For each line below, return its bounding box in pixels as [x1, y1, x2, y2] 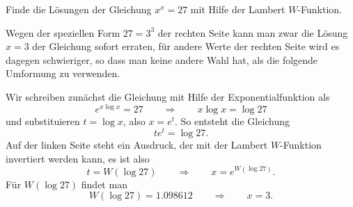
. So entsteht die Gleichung [175, 113, 290, 128]
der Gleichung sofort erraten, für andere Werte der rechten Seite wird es [32, 39, 340, 53]
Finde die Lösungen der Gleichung [6, 2, 152, 16]
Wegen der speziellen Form [6, 25, 120, 40]
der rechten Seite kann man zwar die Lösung [157, 25, 348, 40]
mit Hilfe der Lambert [190, 2, 285, 16]
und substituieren [6, 113, 80, 128]
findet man [81, 176, 127, 191]
